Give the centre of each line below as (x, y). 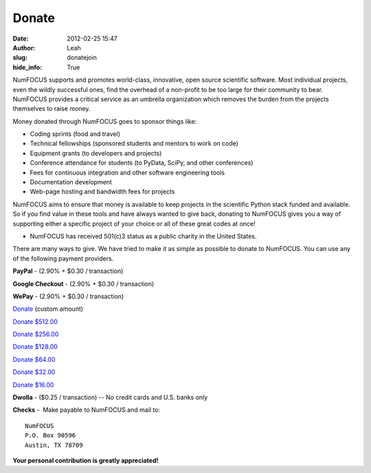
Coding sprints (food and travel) (75, 134)
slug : (20, 58)
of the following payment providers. (63, 258)
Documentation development (71, 182)
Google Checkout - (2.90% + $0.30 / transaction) (83, 284)
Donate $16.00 (33, 384)
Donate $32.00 (34, 372)
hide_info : (27, 67)
